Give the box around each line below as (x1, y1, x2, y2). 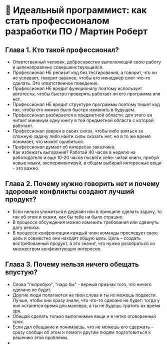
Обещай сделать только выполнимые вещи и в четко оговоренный (12, 313, 156, 319)
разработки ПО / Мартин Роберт (5, 26, 148, 37)
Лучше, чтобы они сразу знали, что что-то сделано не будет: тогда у (12, 297, 160, 303)
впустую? (5, 268, 37, 276)
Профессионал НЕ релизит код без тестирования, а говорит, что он (12, 69, 157, 75)
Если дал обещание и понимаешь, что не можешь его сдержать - (12, 323, 153, 329)
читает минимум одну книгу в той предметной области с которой (12, 117, 154, 123)
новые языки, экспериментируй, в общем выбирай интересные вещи (12, 160, 161, 165)
